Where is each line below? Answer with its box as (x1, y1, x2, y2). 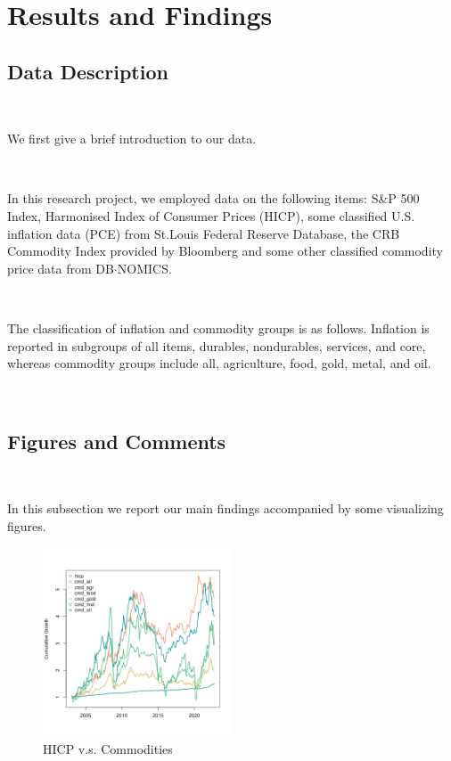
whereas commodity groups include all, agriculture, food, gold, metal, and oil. (7, 354, 431, 372)
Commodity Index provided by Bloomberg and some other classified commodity (7, 241, 443, 260)
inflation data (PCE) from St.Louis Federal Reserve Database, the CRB (7, 224, 400, 242)
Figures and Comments (7, 427, 226, 454)
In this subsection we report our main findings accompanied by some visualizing (7, 499, 444, 518)
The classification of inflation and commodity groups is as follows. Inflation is (7, 318, 430, 337)
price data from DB (7, 258, 114, 277)
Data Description (7, 57, 168, 85)
